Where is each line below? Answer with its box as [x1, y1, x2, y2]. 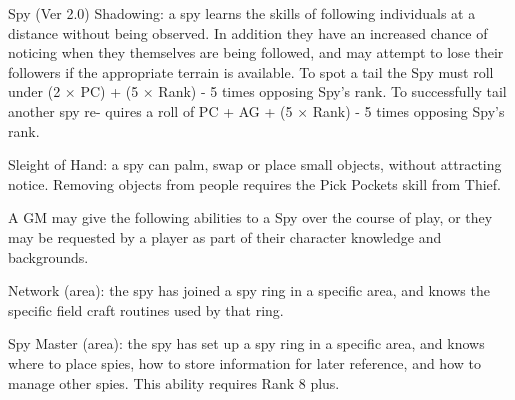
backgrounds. [8, 246, 89, 267]
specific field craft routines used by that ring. [8, 299, 284, 320]
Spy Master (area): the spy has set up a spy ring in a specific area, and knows [8, 333, 485, 354]
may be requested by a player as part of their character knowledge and [8, 226, 442, 247]
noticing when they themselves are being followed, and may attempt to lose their [8, 42, 504, 63]
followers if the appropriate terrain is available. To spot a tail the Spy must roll [8, 61, 494, 82]
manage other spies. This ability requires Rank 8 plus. [8, 372, 340, 393]
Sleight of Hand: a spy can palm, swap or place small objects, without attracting [8, 154, 502, 175]
